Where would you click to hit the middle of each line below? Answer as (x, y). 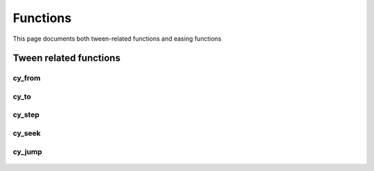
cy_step (26, 115)
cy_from (27, 78)
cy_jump (28, 152)
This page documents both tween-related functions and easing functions (117, 39)
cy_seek (27, 133)
